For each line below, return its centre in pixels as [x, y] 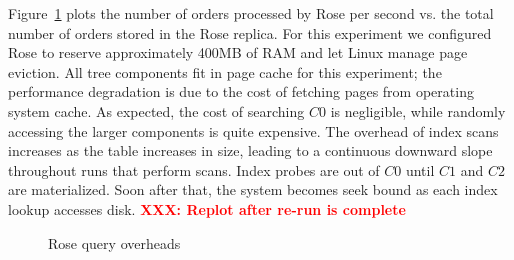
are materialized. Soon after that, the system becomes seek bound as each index [253, 189]
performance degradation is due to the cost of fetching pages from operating [241, 91]
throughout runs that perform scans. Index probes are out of [194, 169]
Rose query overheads [114, 242]
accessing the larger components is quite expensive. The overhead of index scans [253, 130]
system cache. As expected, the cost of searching [156, 110]
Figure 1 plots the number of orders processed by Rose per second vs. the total [251, 13]
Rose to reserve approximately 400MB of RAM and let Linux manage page [238, 52]
